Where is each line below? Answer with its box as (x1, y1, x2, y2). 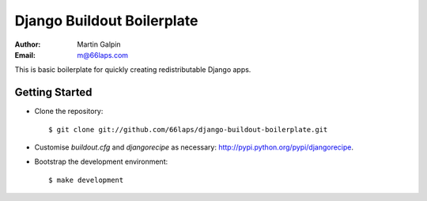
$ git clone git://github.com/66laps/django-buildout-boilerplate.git (48, 125, 328, 134)
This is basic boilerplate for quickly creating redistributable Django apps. (14, 65, 251, 74)
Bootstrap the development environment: (34, 157, 168, 166)
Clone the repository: (34, 107, 104, 116)
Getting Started (14, 85, 93, 99)
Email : (14, 50, 36, 59)
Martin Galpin (77, 40, 122, 49)
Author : (14, 40, 41, 49)
